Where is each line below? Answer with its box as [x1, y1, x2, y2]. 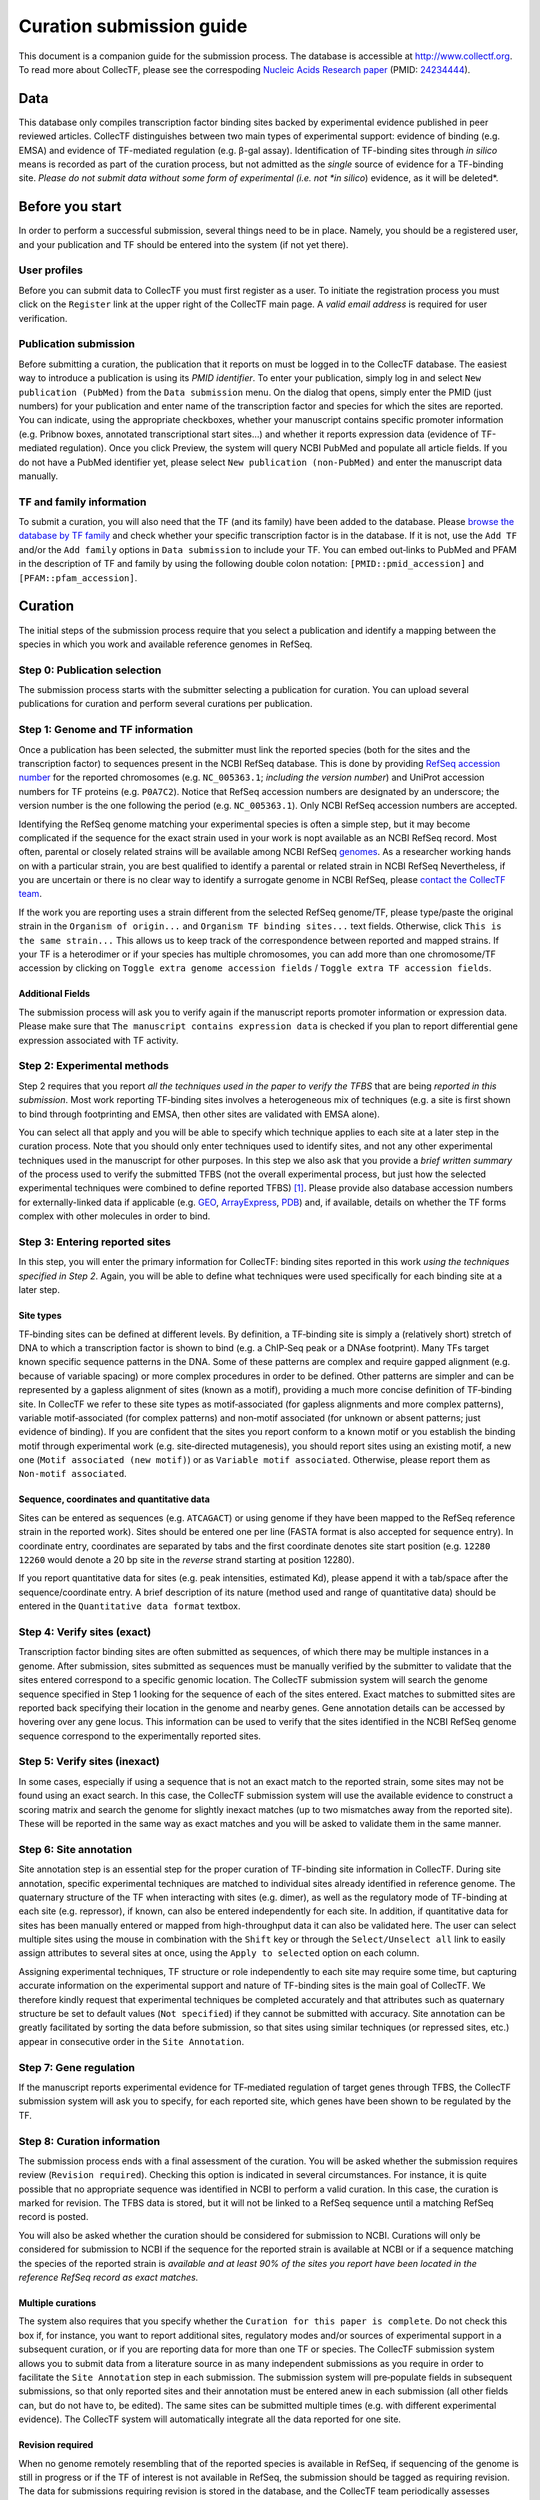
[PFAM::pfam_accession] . [18, 571, 138, 584]
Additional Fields [18, 988, 90, 1000]
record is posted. [18, 2211, 89, 2223]
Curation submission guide [18, 15, 248, 37]
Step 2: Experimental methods [18, 1059, 169, 1073]
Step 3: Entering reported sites [18, 1235, 172, 1249]
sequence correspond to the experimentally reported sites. [18, 1730, 262, 1742]
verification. [18, 312, 68, 324]
